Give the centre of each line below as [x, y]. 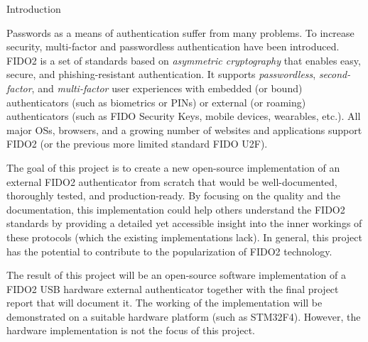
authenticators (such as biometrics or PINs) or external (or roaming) [156, 102]
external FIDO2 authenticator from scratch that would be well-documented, [172, 181]
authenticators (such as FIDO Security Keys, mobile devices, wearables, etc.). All [184, 116]
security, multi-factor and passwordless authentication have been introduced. [173, 46]
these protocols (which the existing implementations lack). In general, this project [184, 237]
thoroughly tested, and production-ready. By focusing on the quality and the [173, 195]
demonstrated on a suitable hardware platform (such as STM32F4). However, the [184, 316]
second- [335, 74]
